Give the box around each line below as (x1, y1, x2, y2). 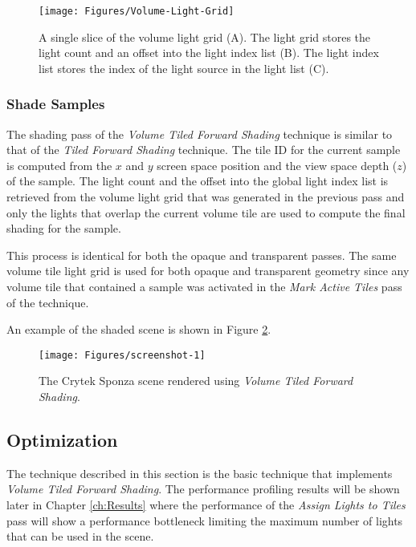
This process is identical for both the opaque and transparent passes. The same (6, 246, 397, 263)
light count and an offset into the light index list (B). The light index (39, 44, 379, 61)
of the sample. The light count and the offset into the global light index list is (6, 172, 389, 189)
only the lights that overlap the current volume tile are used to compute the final (6, 204, 406, 221)
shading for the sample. (6, 220, 121, 237)
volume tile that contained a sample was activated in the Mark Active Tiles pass (6, 278, 402, 294)
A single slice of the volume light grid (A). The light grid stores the (39, 28, 371, 45)
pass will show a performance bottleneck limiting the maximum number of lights (6, 512, 403, 529)
